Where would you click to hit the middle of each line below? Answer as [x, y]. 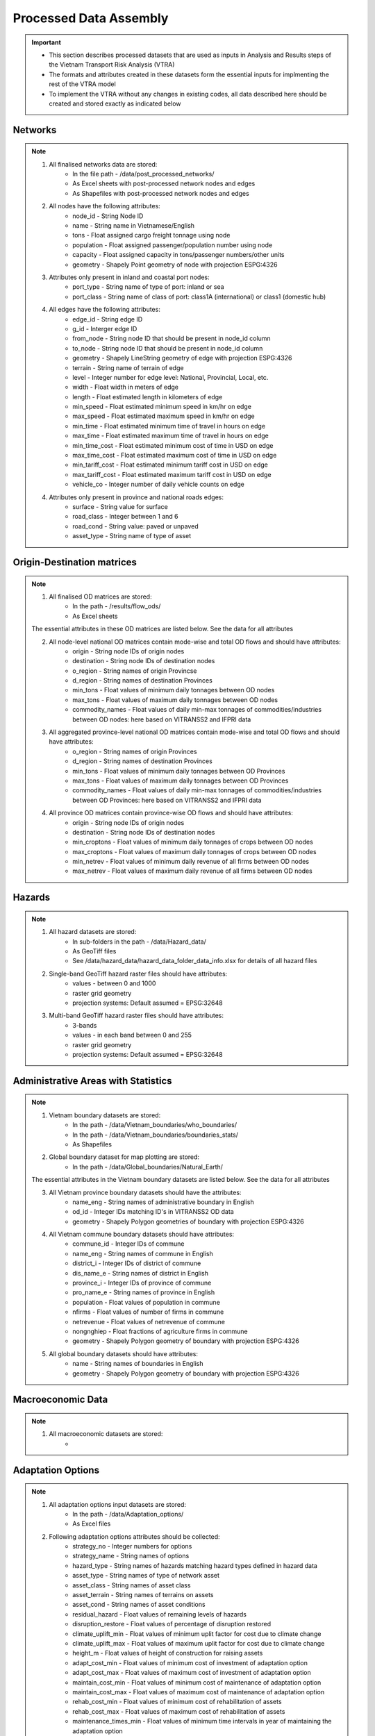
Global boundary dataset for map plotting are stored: [124, 1157]
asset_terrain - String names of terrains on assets [143, 1595]
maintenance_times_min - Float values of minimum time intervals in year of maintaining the [202, 1721]
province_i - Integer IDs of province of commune [142, 1283]
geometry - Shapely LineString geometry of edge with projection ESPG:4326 [182, 358]
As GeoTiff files [94, 951]
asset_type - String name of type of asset [132, 536]
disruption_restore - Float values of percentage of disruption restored [172, 1624]
